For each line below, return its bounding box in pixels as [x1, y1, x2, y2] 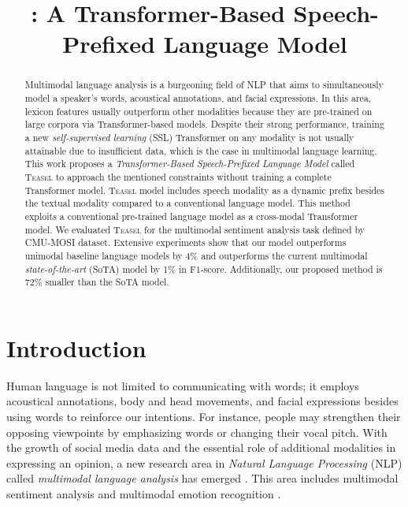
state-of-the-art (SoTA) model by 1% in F [24, 262, 196, 275]
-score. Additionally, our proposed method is [200, 262, 383, 275]
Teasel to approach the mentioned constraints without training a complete [24, 170, 332, 183]
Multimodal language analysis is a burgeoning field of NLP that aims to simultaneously [24, 78, 384, 91]
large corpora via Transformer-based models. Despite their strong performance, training [24, 117, 384, 131]
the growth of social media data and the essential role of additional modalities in [6, 439, 396, 456]
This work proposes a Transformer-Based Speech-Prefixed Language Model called [24, 157, 355, 170]
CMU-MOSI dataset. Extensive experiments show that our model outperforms [24, 236, 347, 249]
